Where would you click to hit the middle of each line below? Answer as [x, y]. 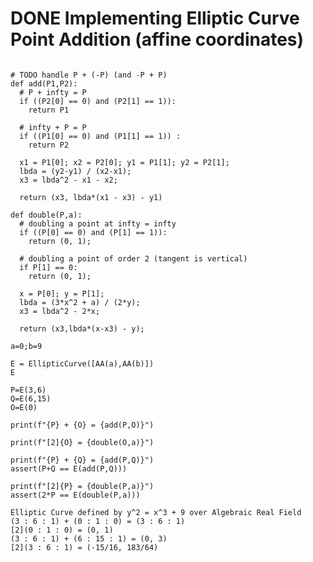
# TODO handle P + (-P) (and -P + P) [89, 75]
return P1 [49, 110]
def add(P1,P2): [44, 83]
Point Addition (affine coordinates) [157, 39]
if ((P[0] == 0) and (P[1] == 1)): [93, 232]
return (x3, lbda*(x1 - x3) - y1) [91, 197]
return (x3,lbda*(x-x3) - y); [82, 328]
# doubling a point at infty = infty [98, 223]
